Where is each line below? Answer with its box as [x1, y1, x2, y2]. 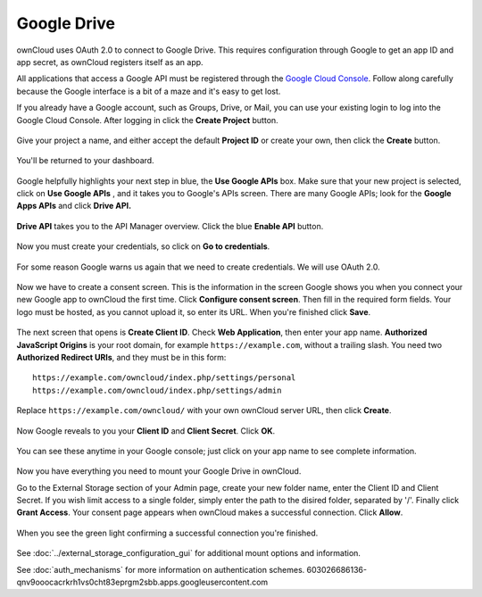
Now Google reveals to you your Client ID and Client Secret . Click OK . [16, 425, 276, 436]
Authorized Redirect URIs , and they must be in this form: [16, 352, 227, 362]
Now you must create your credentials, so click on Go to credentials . [16, 241, 270, 252]
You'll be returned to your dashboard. [16, 155, 155, 166]
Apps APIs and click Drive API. [16, 201, 132, 211]
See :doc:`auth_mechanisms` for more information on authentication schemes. [16, 564, 305, 575]
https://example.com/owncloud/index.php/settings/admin [32, 385, 282, 395]
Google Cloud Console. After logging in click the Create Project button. [16, 114, 278, 125]
